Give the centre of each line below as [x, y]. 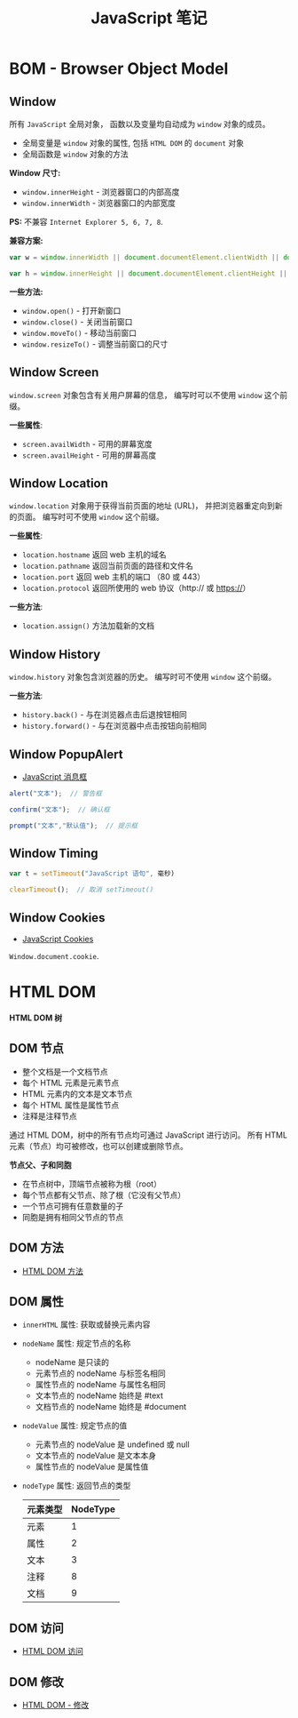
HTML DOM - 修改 [55, 1705]
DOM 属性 [36, 1302]
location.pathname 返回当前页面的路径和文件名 [107, 566]
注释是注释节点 [49, 1115]
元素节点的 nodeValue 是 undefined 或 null [112, 1444]
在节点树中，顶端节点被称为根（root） [92, 1184]
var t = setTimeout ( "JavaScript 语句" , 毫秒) [92, 874]
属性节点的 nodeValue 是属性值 [92, 1466]
